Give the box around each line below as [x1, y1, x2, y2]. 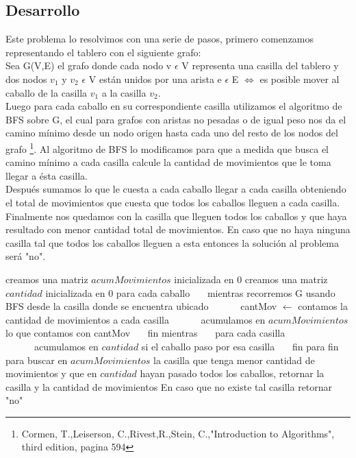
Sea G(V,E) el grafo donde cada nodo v [5, 58, 172, 73]
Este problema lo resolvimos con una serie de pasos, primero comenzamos [5, 32, 314, 46]
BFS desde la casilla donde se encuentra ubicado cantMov [5, 299, 277, 313]
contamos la [298, 299, 348, 313]
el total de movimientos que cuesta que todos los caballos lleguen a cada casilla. [5, 195, 340, 209]
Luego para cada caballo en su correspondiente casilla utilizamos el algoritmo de [5, 99, 342, 113]
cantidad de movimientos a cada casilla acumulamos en [5, 312, 266, 326]
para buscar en [5, 352, 68, 367]
